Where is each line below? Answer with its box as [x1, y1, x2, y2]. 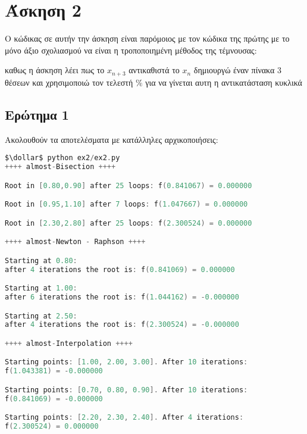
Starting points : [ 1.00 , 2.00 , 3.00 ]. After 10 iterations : [5, 358, 248, 367]
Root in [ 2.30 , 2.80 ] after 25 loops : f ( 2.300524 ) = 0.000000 [5, 218, 252, 227]
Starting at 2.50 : [5, 311, 77, 320]
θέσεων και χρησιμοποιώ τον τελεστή [5, 76, 133, 88]
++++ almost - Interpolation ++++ [5, 339, 133, 348]
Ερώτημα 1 [5, 105, 69, 123]
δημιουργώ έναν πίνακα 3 [193, 64, 281, 76]
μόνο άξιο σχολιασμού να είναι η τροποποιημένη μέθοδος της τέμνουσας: [5, 43, 257, 56]
